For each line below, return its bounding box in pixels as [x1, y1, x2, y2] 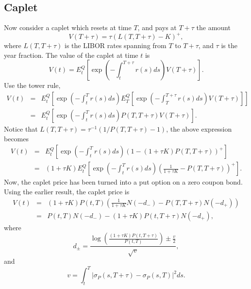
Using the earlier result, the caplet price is [4, 186, 130, 196]
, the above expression [166, 124, 232, 134]
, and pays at [137, 22, 177, 33]
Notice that [4, 124, 38, 134]
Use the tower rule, [4, 80, 61, 90]
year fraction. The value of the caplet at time [4, 50, 138, 60]
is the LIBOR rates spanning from [65, 40, 167, 51]
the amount [196, 22, 231, 33]
